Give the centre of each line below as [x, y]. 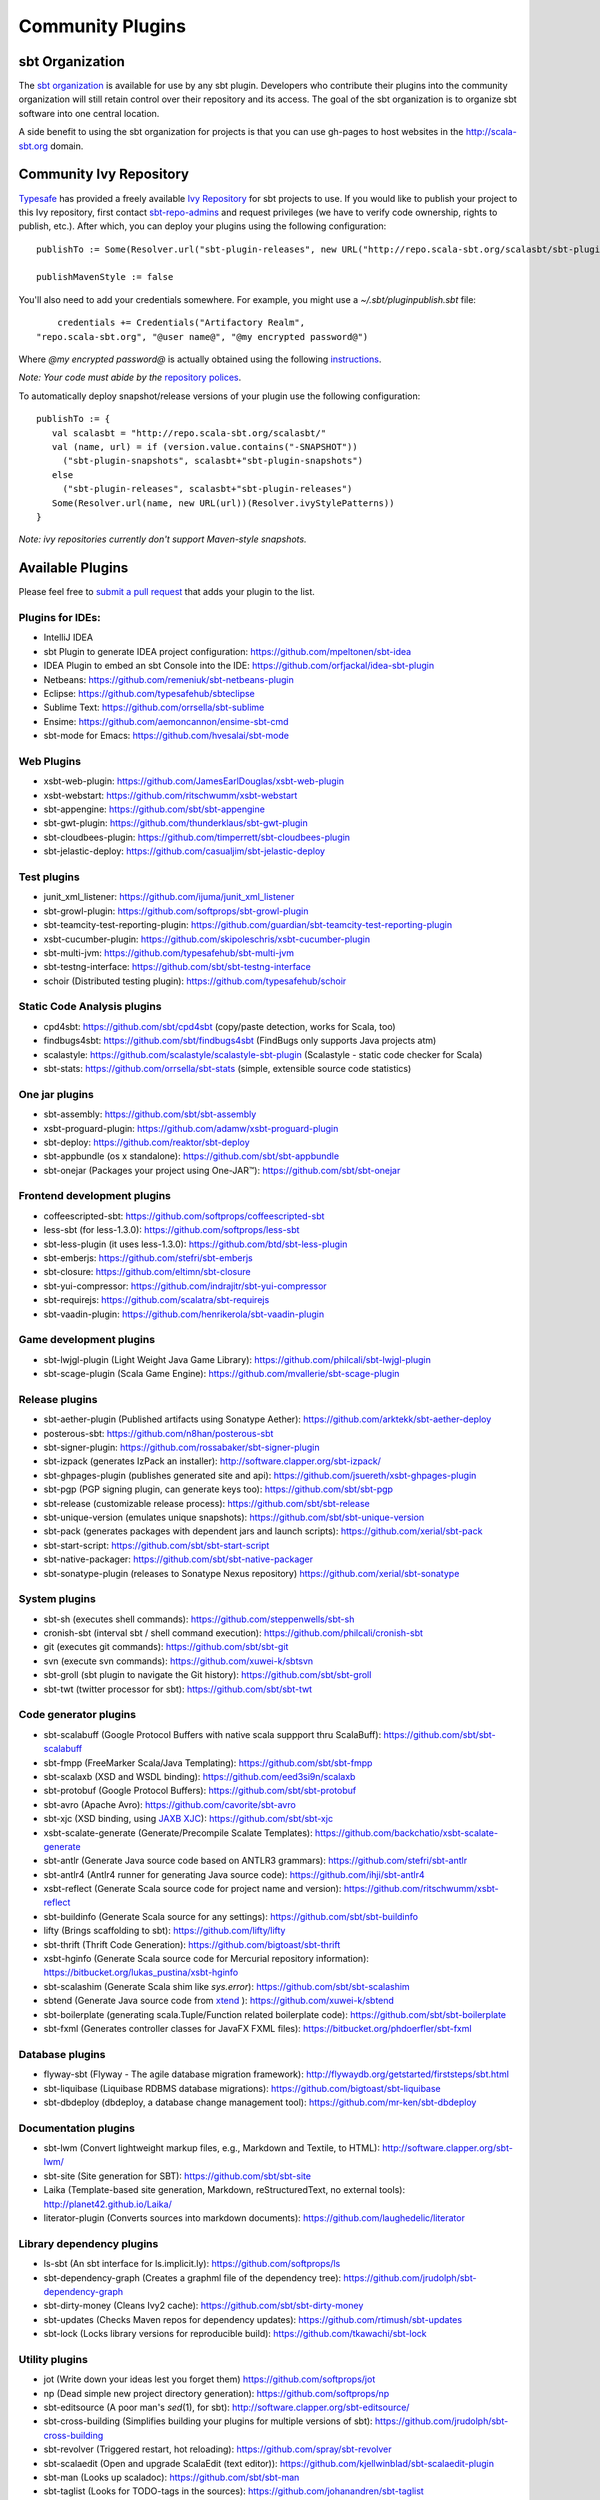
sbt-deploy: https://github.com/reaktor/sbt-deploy [146, 1142]
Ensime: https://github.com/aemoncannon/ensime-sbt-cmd [166, 721]
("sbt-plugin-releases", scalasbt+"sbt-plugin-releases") [207, 489]
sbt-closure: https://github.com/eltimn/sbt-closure [147, 1272]
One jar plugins [56, 1094]
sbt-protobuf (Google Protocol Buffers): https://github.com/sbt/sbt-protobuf [200, 1791]
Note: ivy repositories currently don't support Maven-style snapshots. [162, 539]
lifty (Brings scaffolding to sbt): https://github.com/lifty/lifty [164, 1931]
